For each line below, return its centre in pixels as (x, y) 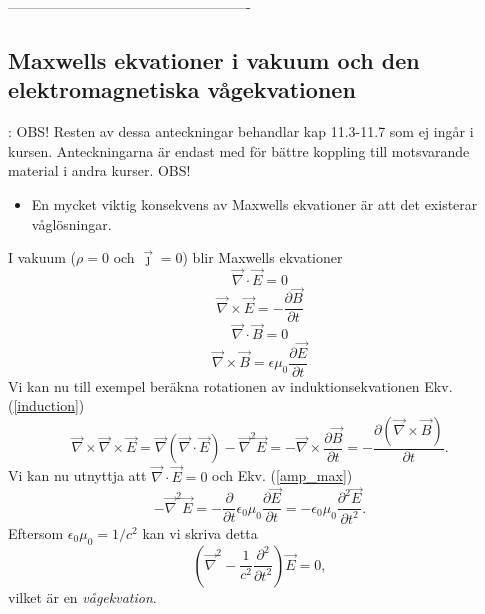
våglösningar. (71, 223)
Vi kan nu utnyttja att (77, 475)
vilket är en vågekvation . (82, 596)
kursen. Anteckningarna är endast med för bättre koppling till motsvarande (239, 150)
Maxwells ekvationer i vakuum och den (214, 59)
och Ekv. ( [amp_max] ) (282, 475)
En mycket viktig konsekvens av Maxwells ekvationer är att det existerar (254, 203)
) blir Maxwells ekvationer (262, 257)
